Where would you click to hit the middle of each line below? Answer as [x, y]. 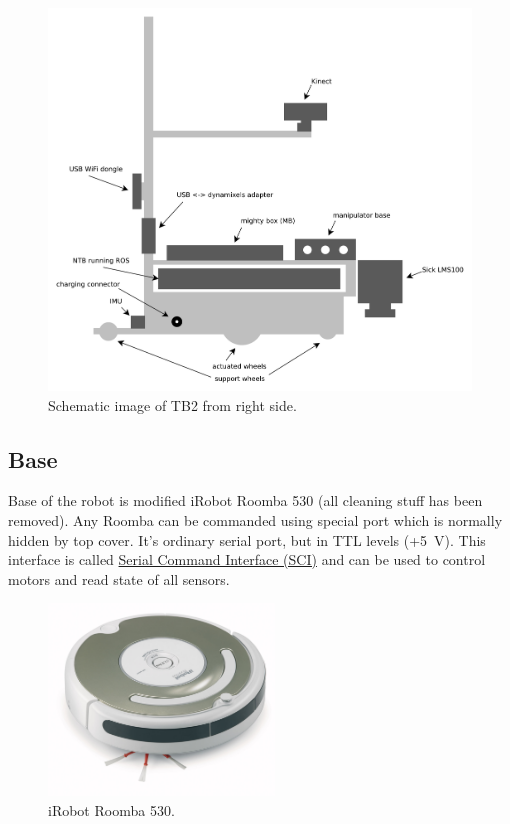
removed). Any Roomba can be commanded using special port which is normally [255, 519]
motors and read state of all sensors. [119, 578]
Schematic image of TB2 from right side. [172, 404]
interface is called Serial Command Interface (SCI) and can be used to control [247, 559]
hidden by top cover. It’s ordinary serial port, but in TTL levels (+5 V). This [247, 539]
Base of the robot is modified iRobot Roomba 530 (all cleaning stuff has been [245, 500]
